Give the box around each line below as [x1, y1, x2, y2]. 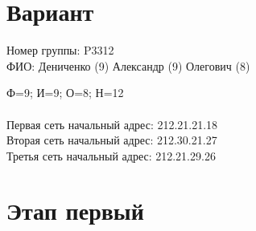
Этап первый [6, 194, 144, 227]
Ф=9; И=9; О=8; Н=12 [6, 84, 124, 101]
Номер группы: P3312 [6, 42, 114, 59]
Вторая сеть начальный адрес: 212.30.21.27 [6, 132, 217, 148]
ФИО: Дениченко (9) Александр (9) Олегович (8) [6, 57, 250, 74]
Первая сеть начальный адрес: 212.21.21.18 [6, 115, 218, 132]
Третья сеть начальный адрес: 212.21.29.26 [6, 147, 216, 164]
